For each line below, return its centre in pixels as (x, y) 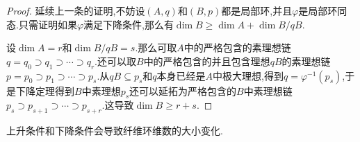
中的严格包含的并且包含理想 (207, 61)
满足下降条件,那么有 (129, 24)
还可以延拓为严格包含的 (183, 90)
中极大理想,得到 (248, 75)
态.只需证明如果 (42, 24)
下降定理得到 (45, 90)
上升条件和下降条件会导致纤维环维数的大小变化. (115, 131)
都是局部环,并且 (257, 10)
